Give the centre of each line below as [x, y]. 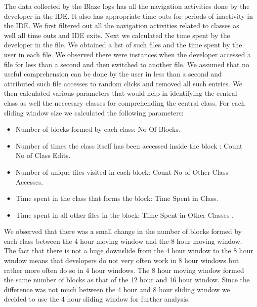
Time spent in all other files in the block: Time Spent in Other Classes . [125, 214]
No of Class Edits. [43, 155]
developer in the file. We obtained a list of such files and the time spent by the [123, 45]
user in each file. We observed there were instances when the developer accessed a [128, 54]
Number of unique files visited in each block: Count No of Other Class [122, 172]
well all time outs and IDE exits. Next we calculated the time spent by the [117, 35]
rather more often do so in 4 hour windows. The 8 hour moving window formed [124, 270]
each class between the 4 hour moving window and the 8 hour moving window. [123, 241]
